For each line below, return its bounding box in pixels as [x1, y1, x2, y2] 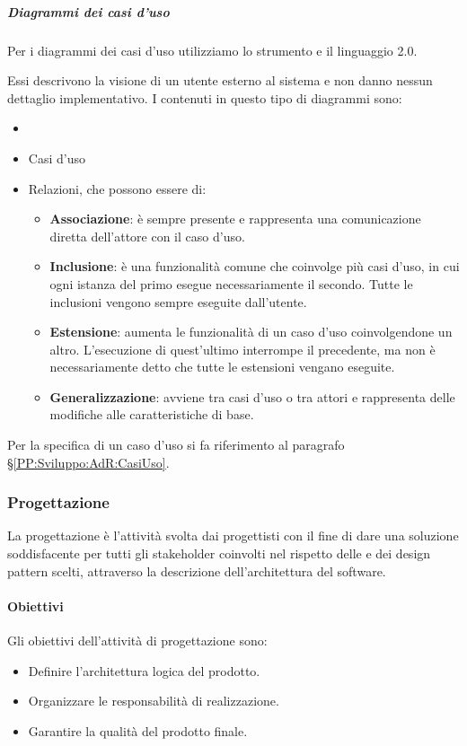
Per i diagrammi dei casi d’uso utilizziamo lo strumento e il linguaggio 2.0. [7, 40, 418, 59]
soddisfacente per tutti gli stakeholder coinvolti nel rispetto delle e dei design [7, 544, 431, 563]
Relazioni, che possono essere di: [28, 179, 207, 197]
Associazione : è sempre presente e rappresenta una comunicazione [49, 209, 421, 228]
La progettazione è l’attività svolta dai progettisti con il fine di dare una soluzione [7, 526, 459, 545]
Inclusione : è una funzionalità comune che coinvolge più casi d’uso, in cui [49, 257, 460, 276]
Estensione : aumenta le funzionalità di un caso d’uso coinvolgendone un [49, 322, 453, 341]
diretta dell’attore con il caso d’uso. [49, 226, 245, 245]
